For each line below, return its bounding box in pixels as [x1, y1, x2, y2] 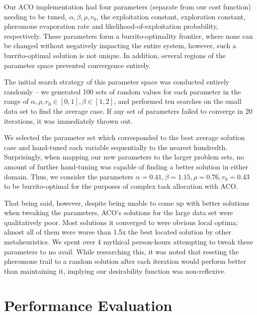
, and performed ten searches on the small [113, 96, 242, 106]
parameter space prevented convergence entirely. [4, 60, 151, 70]
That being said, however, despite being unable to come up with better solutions [4, 197, 250, 208]
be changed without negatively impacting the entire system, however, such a [4, 40, 236, 51]
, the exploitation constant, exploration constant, [96, 11, 246, 21]
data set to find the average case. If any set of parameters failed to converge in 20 [4, 105, 253, 116]
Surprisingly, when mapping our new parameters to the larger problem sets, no [4, 152, 244, 162]
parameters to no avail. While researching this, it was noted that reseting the [4, 246, 239, 256]
